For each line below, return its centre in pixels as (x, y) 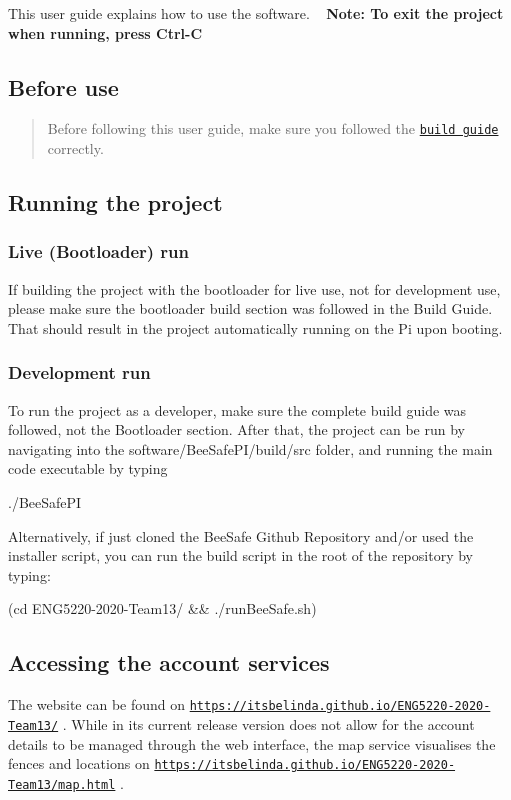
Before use (63, 86)
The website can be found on (97, 704)
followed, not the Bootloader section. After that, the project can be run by (237, 429)
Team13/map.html (62, 784)
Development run (79, 372)
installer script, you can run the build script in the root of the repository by (240, 555)
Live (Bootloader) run (99, 251)
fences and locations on (79, 763)
